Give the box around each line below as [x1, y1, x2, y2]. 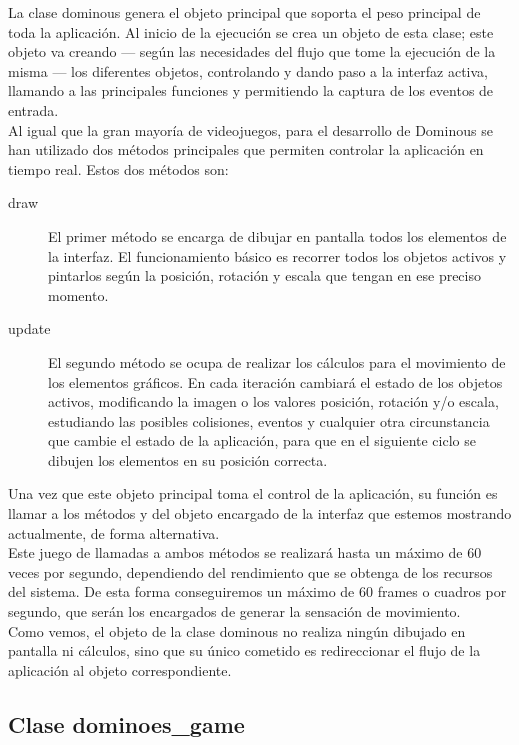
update [8, 318, 51, 339]
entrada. [8, 99, 59, 120]
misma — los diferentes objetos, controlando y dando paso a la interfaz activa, [8, 60, 488, 81]
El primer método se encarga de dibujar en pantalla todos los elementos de [48, 225, 507, 246]
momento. [48, 284, 109, 305]
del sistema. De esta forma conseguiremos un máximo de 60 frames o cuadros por [8, 581, 507, 602]
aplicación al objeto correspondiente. [8, 659, 232, 680]
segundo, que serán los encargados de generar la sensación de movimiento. [8, 601, 461, 622]
